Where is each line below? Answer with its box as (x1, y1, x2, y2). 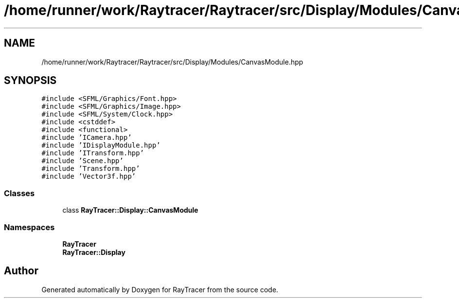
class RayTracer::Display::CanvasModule (62, 206, 198, 215)
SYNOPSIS (4, 74, 57, 87)
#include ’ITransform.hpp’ (41, 149, 144, 157)
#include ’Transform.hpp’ (41, 165, 140, 173)
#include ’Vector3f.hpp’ (41, 172, 136, 181)
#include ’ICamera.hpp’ (41, 134, 132, 142)
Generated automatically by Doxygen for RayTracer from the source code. (41, 285, 279, 294)
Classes (4, 188, 35, 198)
